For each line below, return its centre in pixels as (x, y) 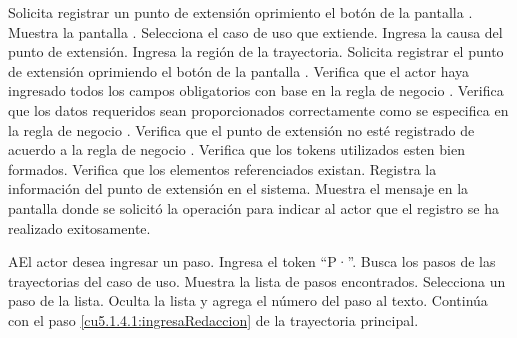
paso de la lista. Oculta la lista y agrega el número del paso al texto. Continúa (248, 300)
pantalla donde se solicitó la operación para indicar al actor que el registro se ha (253, 207)
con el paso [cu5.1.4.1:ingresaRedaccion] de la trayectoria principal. (213, 319)
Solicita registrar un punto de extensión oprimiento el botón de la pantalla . (240, 12)
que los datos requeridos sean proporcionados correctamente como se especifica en (258, 109)
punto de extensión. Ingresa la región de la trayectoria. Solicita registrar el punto (256, 51)
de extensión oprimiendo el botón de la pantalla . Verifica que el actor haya (239, 70)
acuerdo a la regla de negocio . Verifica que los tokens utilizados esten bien (236, 149)
